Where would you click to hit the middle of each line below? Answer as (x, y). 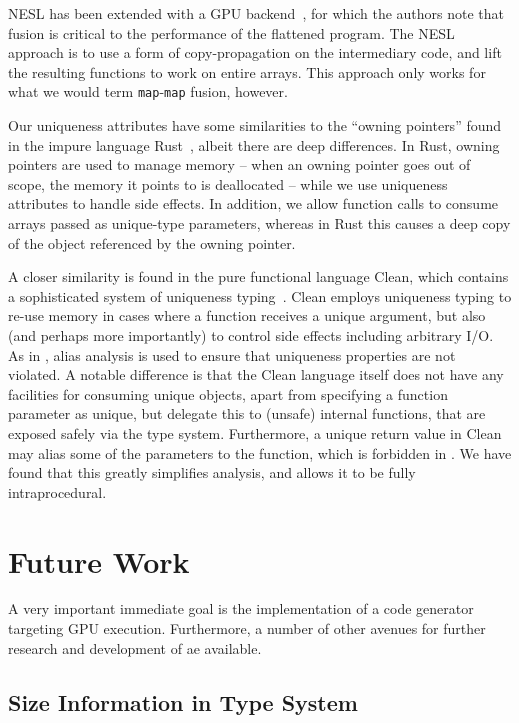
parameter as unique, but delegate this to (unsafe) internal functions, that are (247, 413)
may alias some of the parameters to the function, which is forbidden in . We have (260, 452)
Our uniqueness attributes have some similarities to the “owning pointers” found (255, 125)
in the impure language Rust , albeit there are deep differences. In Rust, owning (254, 144)
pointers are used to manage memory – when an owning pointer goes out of (239, 164)
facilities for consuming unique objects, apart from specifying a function (228, 393)
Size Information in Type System (183, 701)
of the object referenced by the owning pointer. (152, 242)
